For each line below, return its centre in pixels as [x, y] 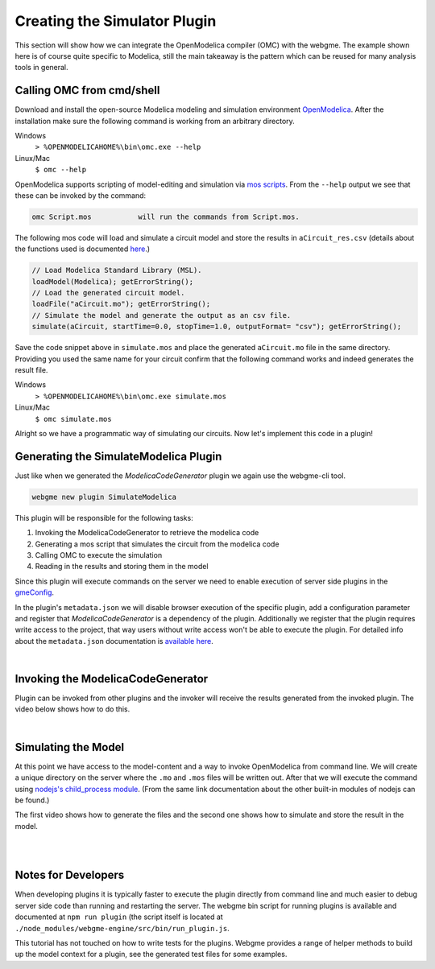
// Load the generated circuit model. [108, 293]
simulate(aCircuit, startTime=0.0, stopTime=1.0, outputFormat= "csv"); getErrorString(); [217, 327]
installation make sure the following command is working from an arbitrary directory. [155, 121]
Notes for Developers [70, 875]
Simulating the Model [70, 747]
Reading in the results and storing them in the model [122, 567]
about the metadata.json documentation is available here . [114, 641]
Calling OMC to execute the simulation [99, 555]
